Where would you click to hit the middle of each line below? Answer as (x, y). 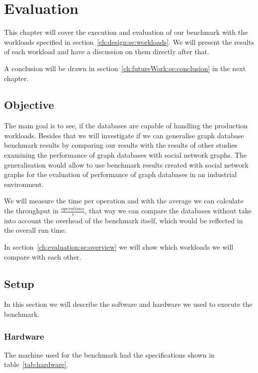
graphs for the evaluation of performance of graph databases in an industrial (121, 174)
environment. (24, 184)
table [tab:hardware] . (36, 364)
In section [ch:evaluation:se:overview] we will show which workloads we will (119, 247)
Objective (29, 105)
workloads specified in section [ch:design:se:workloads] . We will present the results (129, 42)
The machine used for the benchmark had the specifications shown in (109, 354)
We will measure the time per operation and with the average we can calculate (124, 201)
